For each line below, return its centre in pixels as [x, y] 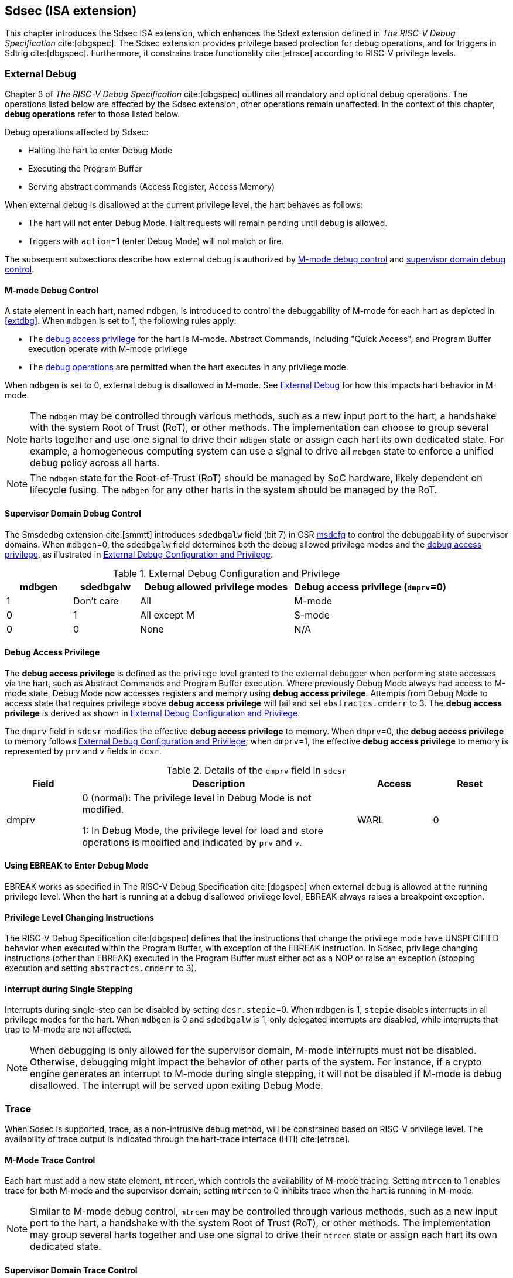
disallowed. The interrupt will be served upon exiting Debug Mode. [177, 1086]
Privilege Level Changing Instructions [79, 917]
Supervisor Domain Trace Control [71, 1270]
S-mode [312, 615]
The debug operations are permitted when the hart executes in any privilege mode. [188, 367]
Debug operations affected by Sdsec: [77, 132]
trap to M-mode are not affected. [68, 1030]
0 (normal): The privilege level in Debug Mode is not [197, 797]
